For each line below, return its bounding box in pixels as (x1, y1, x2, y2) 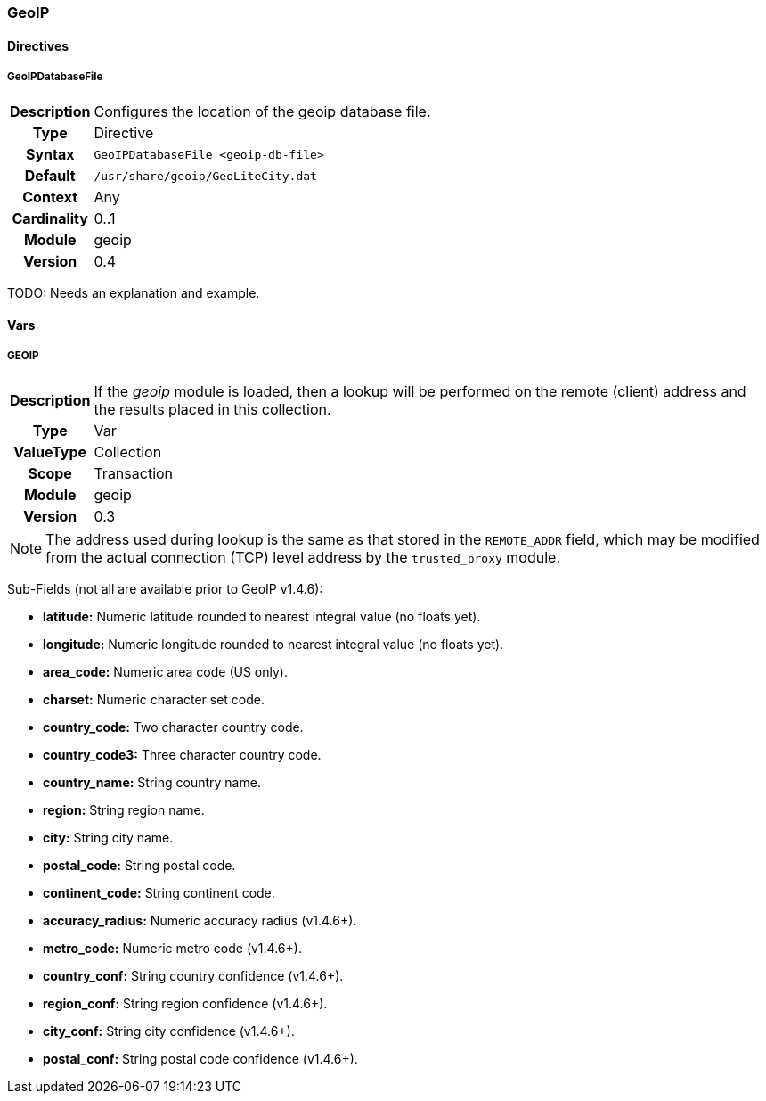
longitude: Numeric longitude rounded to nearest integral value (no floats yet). (43, 636, 504, 652)
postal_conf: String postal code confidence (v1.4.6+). (43, 1050, 358, 1066)
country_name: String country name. (43, 774, 261, 790)
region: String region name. (43, 801, 205, 818)
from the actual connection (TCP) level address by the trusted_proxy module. (45, 547, 561, 566)
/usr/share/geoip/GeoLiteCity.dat (94, 168, 317, 183)
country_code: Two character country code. (43, 719, 304, 735)
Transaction (94, 464, 174, 482)
